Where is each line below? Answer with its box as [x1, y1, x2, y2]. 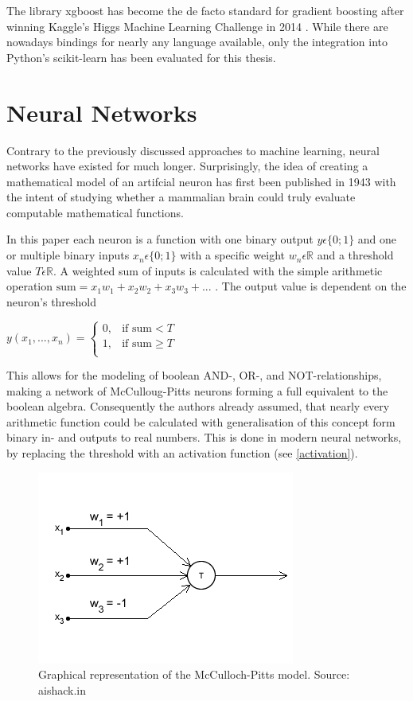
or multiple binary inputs [6, 247, 130, 263]
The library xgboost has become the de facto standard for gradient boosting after [6, 2, 404, 18]
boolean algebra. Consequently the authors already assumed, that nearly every [6, 398, 390, 415]
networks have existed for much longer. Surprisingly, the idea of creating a [6, 158, 368, 174]
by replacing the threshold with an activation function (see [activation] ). [6, 445, 358, 461]
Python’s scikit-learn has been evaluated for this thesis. [6, 49, 276, 65]
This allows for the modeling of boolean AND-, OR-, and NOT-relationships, [6, 367, 382, 384]
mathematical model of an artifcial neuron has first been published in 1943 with [6, 173, 396, 189]
